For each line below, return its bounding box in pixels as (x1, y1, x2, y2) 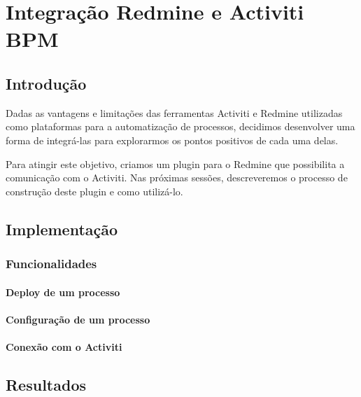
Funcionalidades (6, 255, 97, 272)
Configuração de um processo (6, 312, 150, 326)
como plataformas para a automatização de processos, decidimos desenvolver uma (6, 119, 355, 134)
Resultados (6, 373, 86, 395)
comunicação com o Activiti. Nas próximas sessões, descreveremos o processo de (6, 170, 348, 185)
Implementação (6, 218, 118, 239)
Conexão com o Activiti (6, 339, 122, 354)
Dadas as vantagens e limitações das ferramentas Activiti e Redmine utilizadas (6, 105, 343, 120)
